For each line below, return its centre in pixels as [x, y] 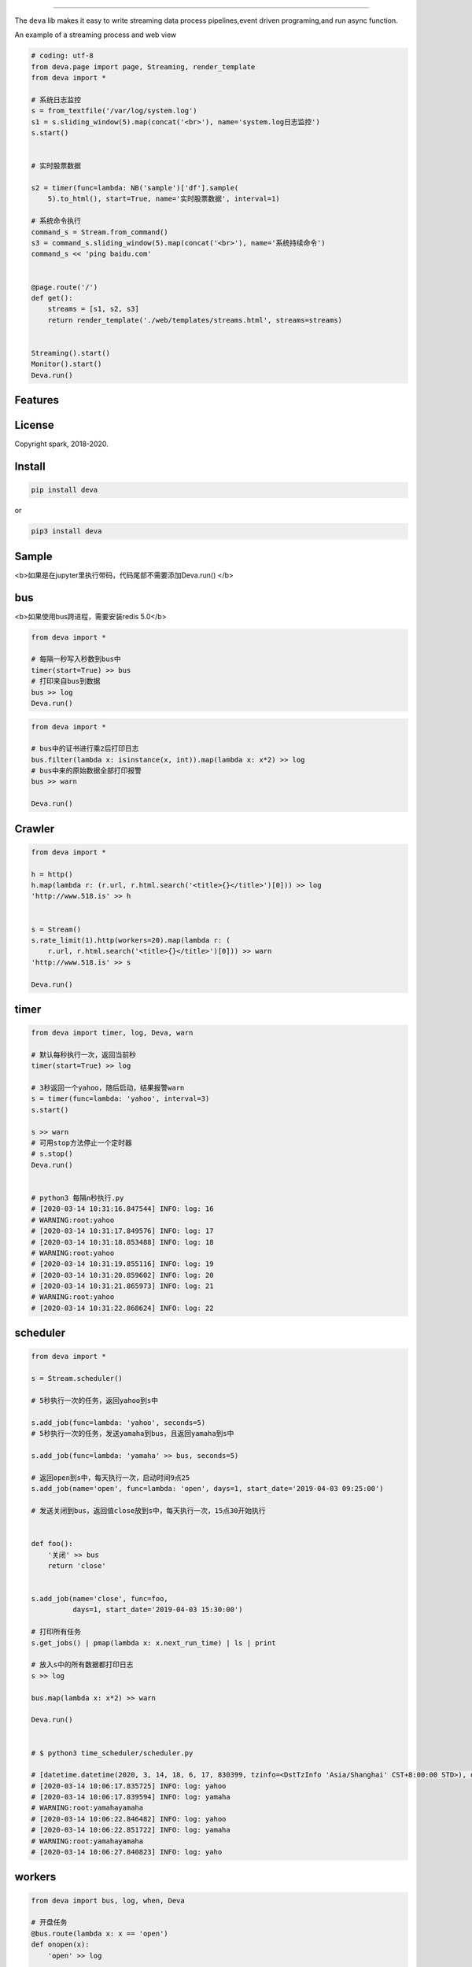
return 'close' [77, 1565]
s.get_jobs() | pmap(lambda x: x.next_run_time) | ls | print [153, 1643]
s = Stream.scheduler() [77, 1378]
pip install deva [65, 490]
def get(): [52, 298]
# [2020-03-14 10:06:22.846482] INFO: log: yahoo [129, 1819]
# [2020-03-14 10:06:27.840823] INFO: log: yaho [127, 1852]
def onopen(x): [60, 1945]
